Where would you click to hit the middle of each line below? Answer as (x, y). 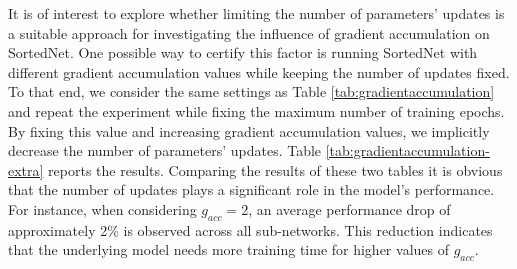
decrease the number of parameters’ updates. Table (165, 150)
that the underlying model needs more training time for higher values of (228, 249)
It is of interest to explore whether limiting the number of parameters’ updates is (256, 13)
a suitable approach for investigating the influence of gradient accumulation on (249, 32)
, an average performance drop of (349, 208)
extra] (26, 169)
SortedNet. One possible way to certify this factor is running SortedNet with (243, 52)
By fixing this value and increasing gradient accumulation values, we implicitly (249, 130)
